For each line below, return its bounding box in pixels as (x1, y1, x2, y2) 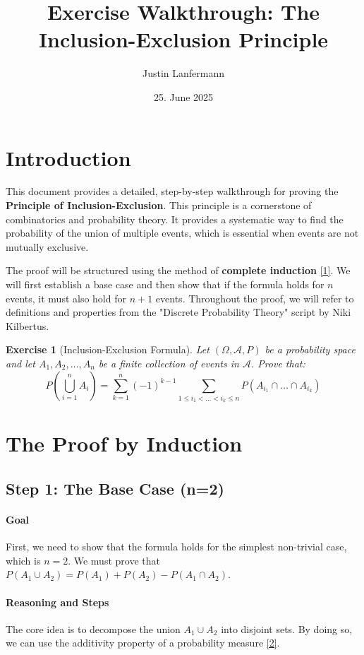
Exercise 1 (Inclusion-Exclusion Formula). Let (6, 342, 210, 357)
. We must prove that (68, 553, 160, 567)
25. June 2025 (153, 89, 214, 104)
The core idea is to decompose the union (6, 621, 181, 636)
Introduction (6, 143, 131, 172)
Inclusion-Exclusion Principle (38, 25, 329, 54)
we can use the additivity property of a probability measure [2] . (6, 635, 280, 650)
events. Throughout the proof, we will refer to (155, 290, 354, 305)
